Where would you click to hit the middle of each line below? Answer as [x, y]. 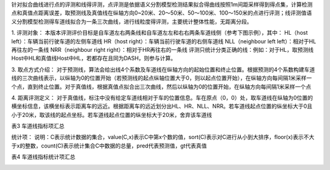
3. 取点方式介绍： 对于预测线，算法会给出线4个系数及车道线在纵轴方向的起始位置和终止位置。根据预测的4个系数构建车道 [163, 69]
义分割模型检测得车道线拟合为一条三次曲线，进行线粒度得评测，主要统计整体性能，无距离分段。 [132, 21]
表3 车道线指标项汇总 [38, 126]
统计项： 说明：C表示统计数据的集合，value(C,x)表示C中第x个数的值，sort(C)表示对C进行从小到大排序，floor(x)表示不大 [163, 137]
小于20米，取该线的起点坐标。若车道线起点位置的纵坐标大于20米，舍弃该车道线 [112, 115]
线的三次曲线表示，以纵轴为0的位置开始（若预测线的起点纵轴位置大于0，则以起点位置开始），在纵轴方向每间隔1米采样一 [162, 78]
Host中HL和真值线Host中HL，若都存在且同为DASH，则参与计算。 [94, 58]
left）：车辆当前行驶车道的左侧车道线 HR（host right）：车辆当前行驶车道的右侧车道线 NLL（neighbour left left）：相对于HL [164, 41]
